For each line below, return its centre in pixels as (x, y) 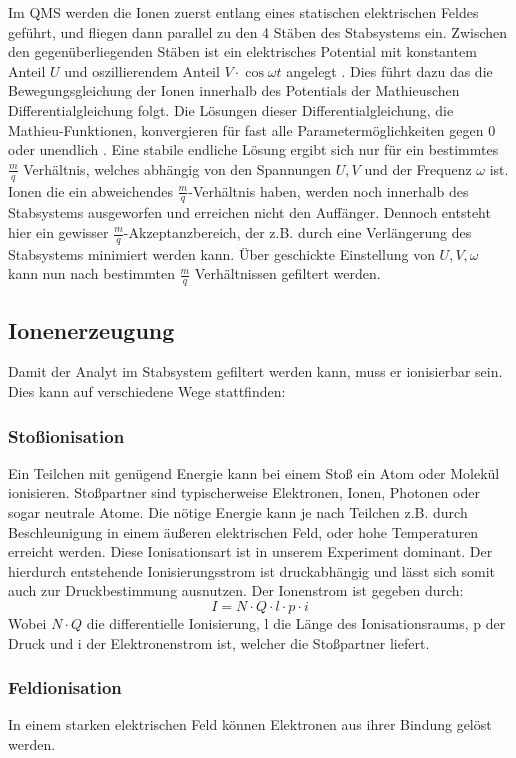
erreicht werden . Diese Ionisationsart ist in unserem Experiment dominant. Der (250, 551)
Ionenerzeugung (91, 329)
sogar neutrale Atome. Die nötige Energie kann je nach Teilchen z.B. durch (238, 512)
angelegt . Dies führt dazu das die (389, 70)
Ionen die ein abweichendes (90, 190)
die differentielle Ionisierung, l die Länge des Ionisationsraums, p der (296, 623)
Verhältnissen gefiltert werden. (287, 273)
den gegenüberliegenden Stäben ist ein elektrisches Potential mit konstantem (242, 51)
